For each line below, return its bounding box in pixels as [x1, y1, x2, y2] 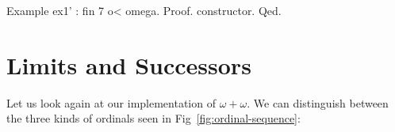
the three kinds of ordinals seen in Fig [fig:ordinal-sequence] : [6, 110, 301, 126]
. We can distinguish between [247, 94, 389, 111]
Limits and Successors [6, 48, 251, 81]
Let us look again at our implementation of [6, 94, 216, 111]
